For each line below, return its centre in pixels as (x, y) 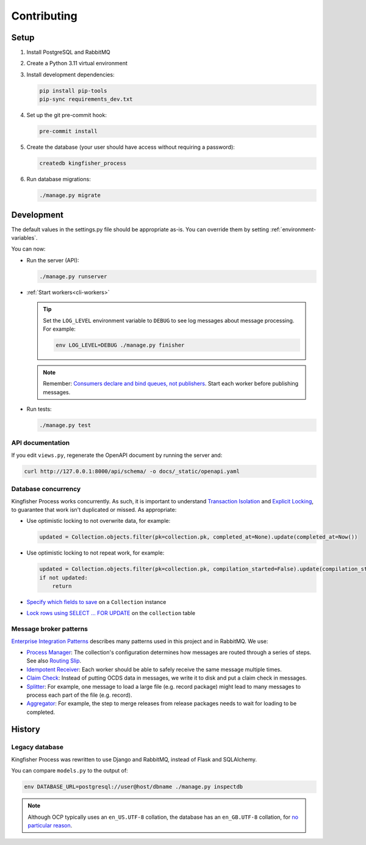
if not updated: (64, 577)
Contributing (44, 16)
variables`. (24, 238)
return (62, 586)
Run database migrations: (59, 179)
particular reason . (50, 825)
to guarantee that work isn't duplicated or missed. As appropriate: (94, 509)
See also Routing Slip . (54, 661)
